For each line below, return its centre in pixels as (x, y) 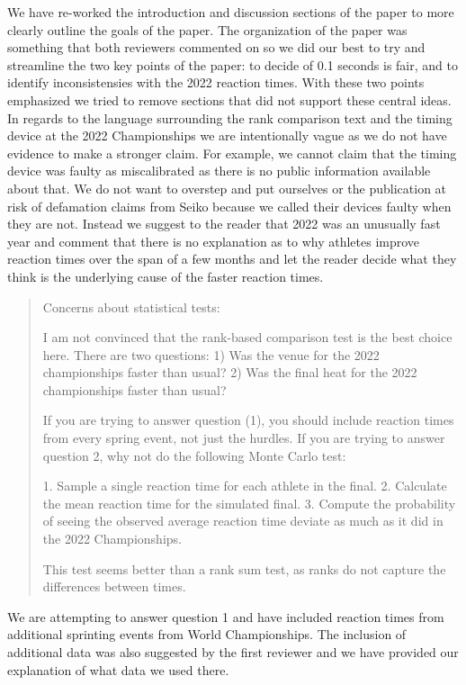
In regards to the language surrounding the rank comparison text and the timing (230, 117)
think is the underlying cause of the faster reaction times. (166, 276)
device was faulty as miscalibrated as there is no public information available (219, 171)
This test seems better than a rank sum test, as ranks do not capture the (244, 568)
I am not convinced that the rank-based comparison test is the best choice (247, 337)
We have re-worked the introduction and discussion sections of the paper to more (231, 12)
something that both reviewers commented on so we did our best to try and (216, 47)
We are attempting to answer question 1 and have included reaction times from (226, 616)
